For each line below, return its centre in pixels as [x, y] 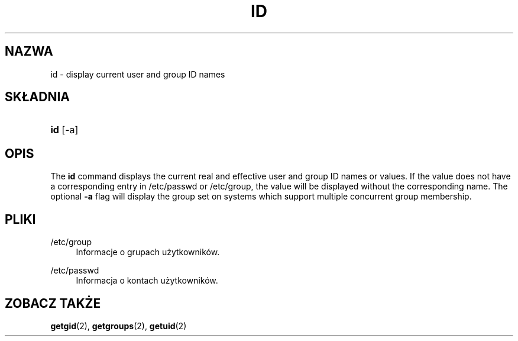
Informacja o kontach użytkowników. [147, 281]
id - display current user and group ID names [138, 74]
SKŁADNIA [37, 97]
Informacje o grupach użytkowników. [148, 252]
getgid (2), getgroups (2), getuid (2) [119, 326]
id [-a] [64, 130]
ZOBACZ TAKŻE [53, 303]
